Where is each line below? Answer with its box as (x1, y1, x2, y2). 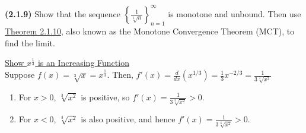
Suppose (5, 68, 35, 81)
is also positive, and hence (81, 113, 176, 125)
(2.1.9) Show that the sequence (5, 7, 121, 20)
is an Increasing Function (37, 56, 129, 69)
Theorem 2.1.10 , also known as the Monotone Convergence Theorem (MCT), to (5, 25, 295, 37)
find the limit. (5, 36, 55, 49)
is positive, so (81, 90, 130, 103)
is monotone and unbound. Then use (168, 7, 301, 20)
